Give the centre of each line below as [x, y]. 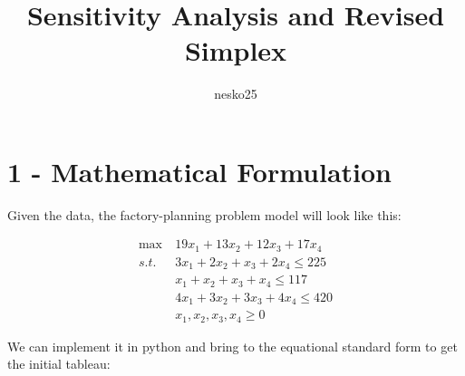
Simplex [236, 50]
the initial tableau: [59, 364]
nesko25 [236, 94]
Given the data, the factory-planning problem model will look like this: [204, 214]
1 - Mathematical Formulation [200, 171]
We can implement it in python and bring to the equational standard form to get [232, 346]
